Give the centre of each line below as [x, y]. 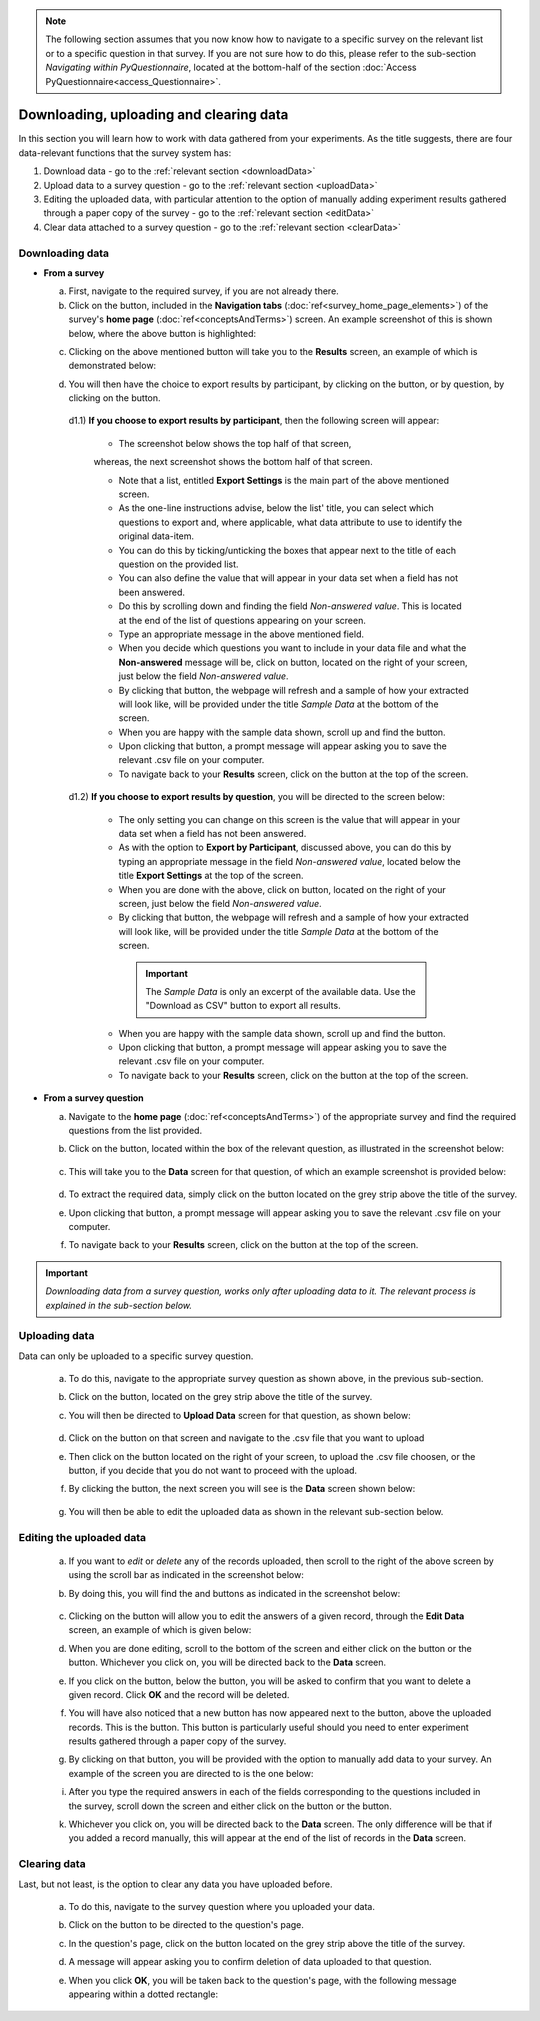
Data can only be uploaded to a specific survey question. [136, 1356]
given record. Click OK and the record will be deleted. [179, 1694]
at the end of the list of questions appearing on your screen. [242, 620]
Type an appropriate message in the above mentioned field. [241, 634]
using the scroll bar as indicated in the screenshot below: [186, 1575]
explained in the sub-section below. [119, 1305]
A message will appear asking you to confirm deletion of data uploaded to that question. [250, 1962]
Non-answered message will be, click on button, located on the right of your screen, [293, 662]
